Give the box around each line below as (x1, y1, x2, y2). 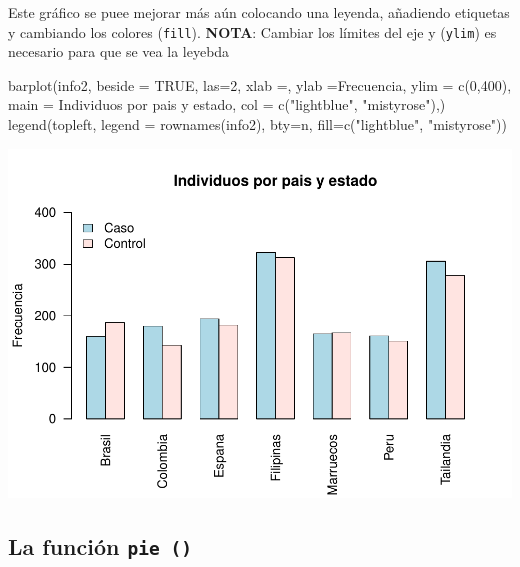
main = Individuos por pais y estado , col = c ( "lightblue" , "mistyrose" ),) (8, 94, 446, 115)
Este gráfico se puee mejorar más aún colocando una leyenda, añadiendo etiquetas (8, 2, 510, 22)
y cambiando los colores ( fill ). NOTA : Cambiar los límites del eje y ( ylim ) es (8, 21, 497, 42)
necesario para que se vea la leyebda (8, 41, 230, 62)
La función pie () (8, 530, 192, 561)
